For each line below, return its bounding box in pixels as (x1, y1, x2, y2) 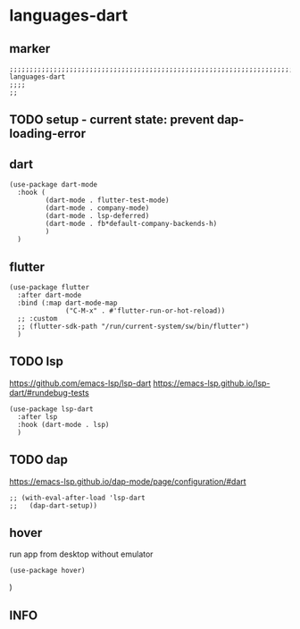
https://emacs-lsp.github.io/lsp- (153, 377, 271, 389)
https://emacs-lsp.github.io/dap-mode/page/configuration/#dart (9, 475, 247, 487)
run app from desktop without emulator (9, 549, 154, 559)
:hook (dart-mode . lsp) (17, 420, 110, 429)
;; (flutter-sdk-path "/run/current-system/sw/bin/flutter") (17, 323, 250, 331)
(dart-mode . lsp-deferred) (45, 212, 150, 221)
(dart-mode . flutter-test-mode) (45, 196, 170, 205)
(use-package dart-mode (9, 180, 98, 189)
